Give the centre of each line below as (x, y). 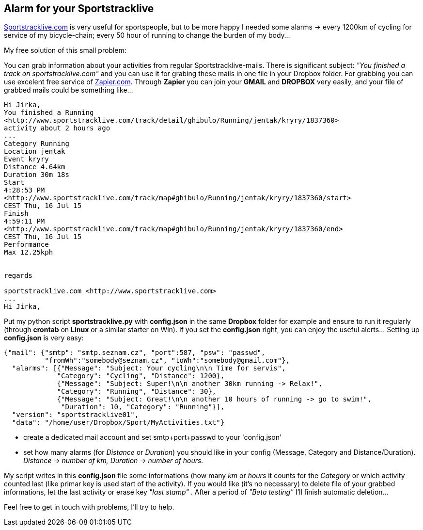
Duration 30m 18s (37, 175)
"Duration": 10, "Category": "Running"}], (143, 407)
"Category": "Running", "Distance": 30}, (137, 392)
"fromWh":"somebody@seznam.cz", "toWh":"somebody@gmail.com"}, (167, 361)
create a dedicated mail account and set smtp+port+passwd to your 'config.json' (153, 437)
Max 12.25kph (29, 252)
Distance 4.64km (35, 167)
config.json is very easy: (44, 338)
